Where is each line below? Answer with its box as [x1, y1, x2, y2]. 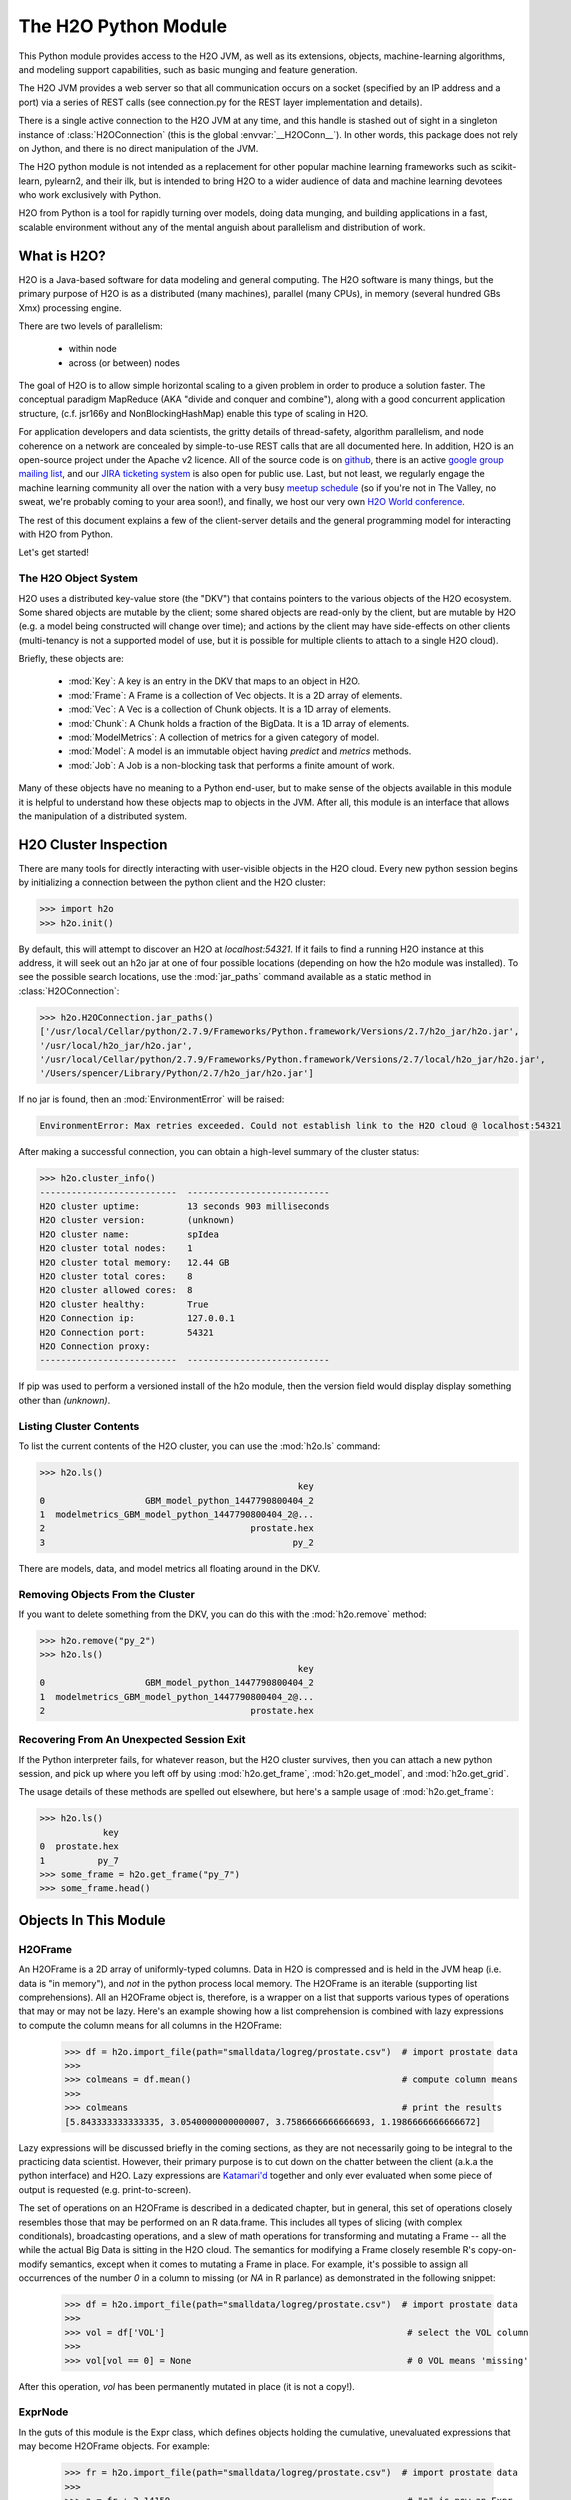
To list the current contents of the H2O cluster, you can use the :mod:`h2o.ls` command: [18, 1440, 381, 1452]
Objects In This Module [18, 1911, 166, 1929]
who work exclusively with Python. [18, 189, 162, 201]
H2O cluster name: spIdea [39, 1228, 220, 1240]
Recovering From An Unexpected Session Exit [18, 1733, 246, 1747]
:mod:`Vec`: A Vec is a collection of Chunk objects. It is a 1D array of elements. [68, 703, 392, 715]
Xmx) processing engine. [18, 301, 122, 314]
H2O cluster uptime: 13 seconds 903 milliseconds [39, 1201, 330, 1212]
